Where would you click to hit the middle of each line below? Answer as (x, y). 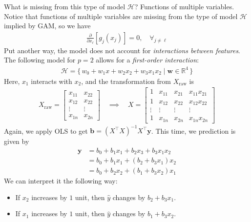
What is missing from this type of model (65, 6)
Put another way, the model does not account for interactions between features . (122, 50)
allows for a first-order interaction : (147, 60)
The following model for (40, 60)
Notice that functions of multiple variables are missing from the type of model (121, 16)
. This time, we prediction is (193, 131)
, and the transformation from (126, 81)
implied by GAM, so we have (47, 26)
